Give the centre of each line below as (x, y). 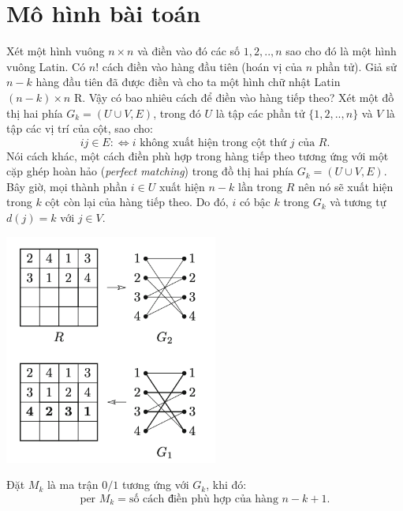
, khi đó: (226, 485)
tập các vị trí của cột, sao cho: (80, 128)
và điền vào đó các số (189, 51)
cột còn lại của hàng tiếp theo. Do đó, (137, 202)
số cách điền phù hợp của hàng (203, 500)
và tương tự (358, 202)
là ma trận (73, 485)
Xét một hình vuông (56, 51)
